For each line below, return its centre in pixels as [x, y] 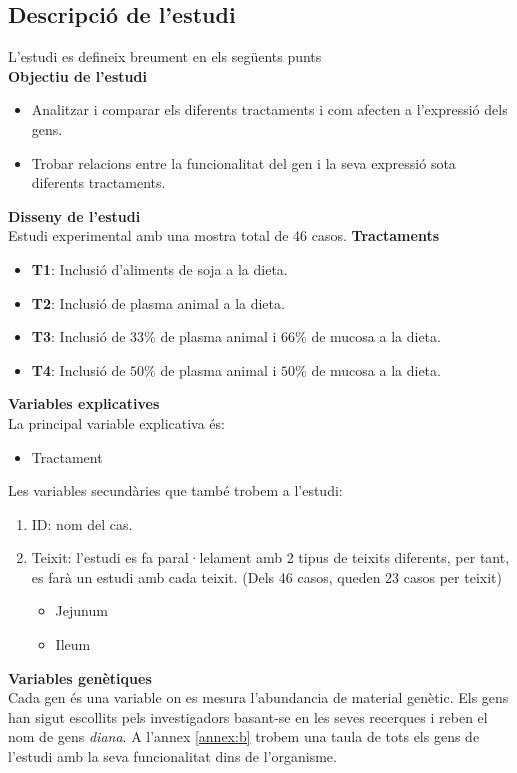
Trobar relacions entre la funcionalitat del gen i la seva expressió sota [243, 162]
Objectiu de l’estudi [77, 75]
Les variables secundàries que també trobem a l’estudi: [175, 490]
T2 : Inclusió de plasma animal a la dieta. [158, 302]
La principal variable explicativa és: [116, 422]
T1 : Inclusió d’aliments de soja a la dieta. [159, 268]
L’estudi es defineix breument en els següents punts [165, 56]
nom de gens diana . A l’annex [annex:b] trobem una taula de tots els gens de [244, 736]
